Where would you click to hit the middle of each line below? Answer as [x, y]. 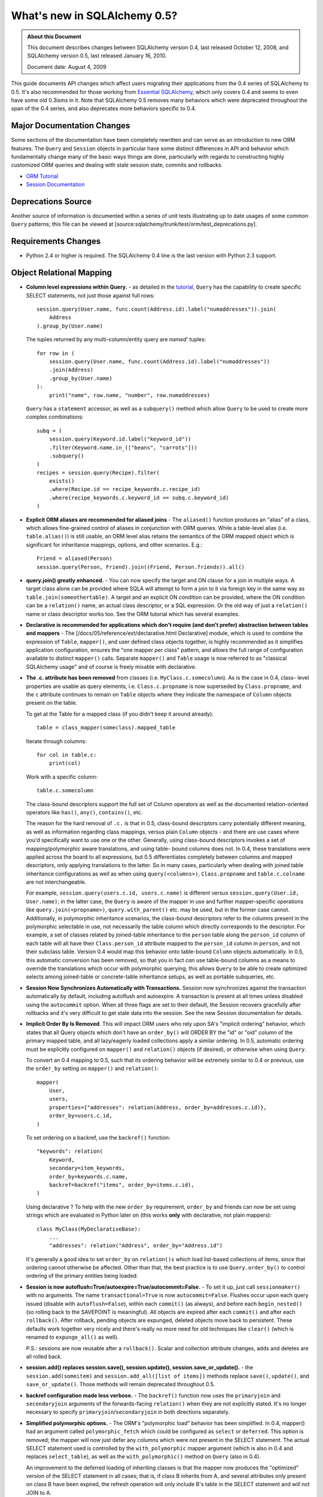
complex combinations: [55, 417]
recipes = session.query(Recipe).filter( [98, 472]
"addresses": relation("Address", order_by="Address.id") [136, 1246]
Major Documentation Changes [71, 126]
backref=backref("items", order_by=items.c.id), [121, 1185]
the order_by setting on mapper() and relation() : [92, 1068]
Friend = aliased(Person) [75, 559]
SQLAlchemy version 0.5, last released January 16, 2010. [97, 56]
